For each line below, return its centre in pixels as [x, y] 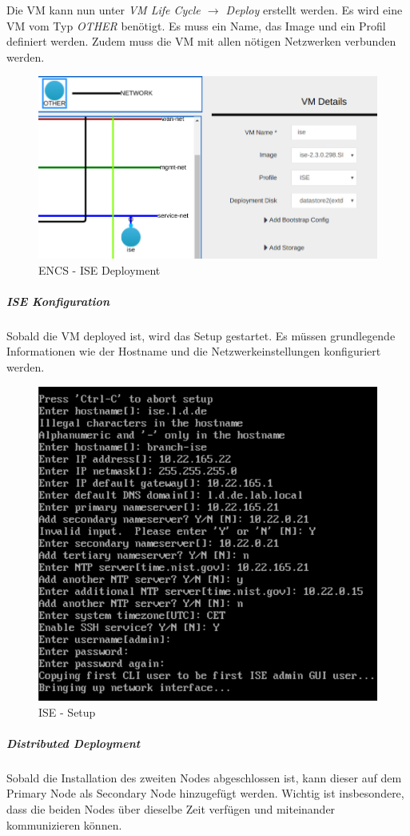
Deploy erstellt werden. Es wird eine [314, 10]
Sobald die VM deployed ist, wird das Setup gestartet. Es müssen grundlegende [201, 335]
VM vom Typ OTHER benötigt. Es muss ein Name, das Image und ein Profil [196, 25]
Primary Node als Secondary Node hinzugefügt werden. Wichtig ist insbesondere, [205, 793]
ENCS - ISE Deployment [100, 269]
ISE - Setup [67, 711]
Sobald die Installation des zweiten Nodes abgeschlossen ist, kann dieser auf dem [204, 777]
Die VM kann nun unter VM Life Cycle [103, 10]
